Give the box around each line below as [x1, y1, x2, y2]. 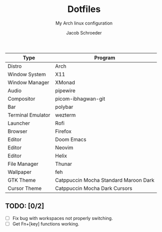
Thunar [54, 160, 72, 167]
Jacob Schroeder [66, 30, 102, 36]
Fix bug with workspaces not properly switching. [12, 215, 113, 221]
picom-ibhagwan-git [54, 95, 105, 102]
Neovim [54, 144, 73, 151]
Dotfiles [67, 4, 101, 15]
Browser [7, 128, 27, 135]
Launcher [7, 119, 30, 126]
